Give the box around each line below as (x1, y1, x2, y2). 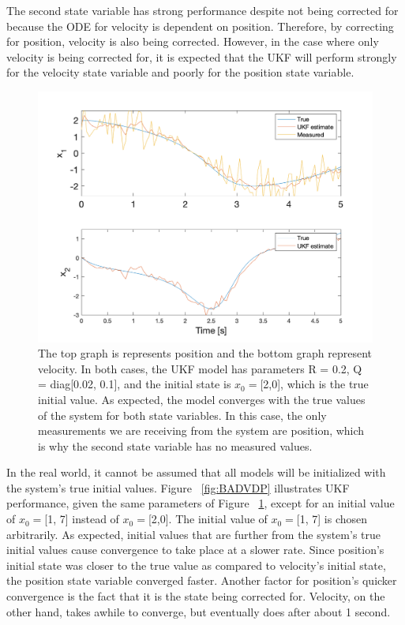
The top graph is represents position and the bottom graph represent (38, 345, 372, 361)
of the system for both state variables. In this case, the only (38, 406, 327, 423)
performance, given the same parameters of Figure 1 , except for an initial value (6, 495, 395, 511)
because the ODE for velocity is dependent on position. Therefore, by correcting (6, 17, 394, 34)
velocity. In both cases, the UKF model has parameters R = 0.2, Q (38, 360, 362, 376)
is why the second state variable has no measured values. (38, 437, 313, 454)
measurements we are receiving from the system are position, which (38, 422, 365, 439)
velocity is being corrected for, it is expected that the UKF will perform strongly (6, 48, 397, 65)
